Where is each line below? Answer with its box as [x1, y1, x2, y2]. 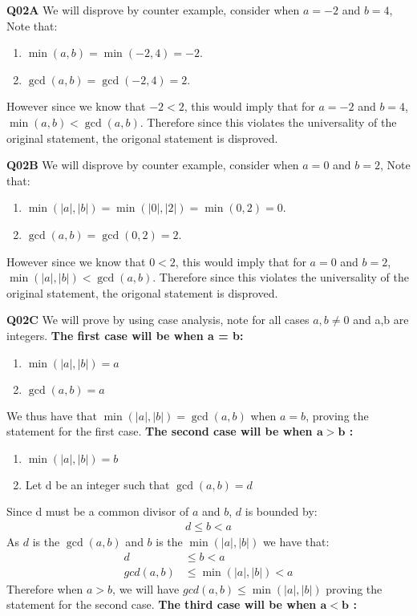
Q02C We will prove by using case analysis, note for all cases [6, 311, 310, 328]
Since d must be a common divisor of [6, 503, 189, 520]
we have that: [262, 533, 330, 549]
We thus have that [6, 407, 97, 423]
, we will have [112, 580, 180, 597]
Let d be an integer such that [25, 476, 170, 492]
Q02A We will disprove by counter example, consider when [6, 2, 300, 18]
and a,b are [353, 311, 409, 328]
